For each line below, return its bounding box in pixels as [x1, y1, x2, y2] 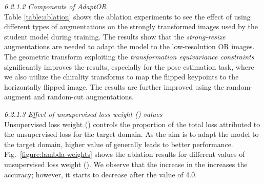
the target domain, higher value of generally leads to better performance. [4, 138, 233, 149]
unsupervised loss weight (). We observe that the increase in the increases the [4, 158, 248, 169]
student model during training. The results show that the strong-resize [4, 31, 226, 42]
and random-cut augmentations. [33, 91, 134, 102]
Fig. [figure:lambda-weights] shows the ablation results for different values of [4, 149, 245, 159]
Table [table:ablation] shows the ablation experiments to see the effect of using [4, 11, 251, 22]
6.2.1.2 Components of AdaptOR [4, 1, 107, 11]
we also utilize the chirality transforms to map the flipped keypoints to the [4, 71, 239, 82]
